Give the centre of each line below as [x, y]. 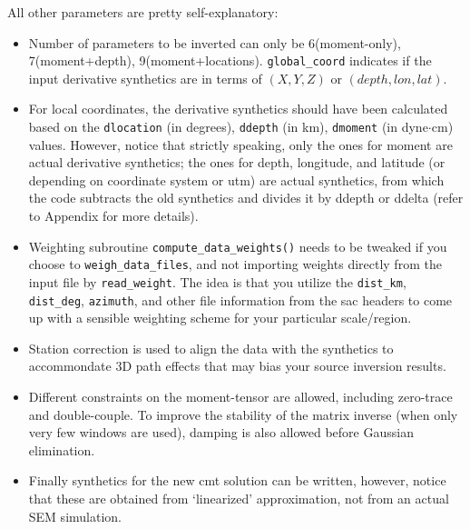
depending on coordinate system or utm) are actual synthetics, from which [236, 180]
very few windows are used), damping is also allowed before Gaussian [221, 432]
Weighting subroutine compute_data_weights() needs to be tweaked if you [238, 246]
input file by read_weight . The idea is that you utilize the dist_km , [217, 281]
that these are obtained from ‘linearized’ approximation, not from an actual [239, 499]
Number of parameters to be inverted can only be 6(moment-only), [215, 42]
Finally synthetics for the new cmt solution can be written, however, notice [237, 480]
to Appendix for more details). [113, 216]
